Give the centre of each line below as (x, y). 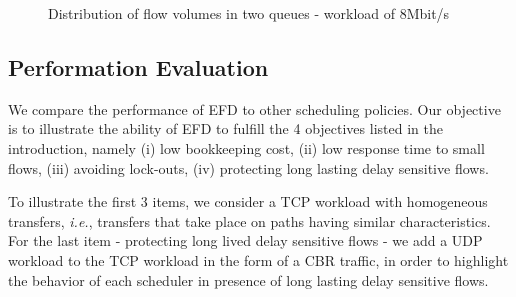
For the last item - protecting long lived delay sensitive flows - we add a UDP (245, 240)
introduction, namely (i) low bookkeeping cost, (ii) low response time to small (246, 147)
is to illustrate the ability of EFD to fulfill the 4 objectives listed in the (225, 128)
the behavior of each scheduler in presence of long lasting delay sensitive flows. (248, 279)
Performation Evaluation (138, 66)
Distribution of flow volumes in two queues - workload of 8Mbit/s (249, 13)
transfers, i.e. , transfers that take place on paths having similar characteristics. (249, 220)
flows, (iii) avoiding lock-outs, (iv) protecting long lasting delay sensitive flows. (248, 167)
